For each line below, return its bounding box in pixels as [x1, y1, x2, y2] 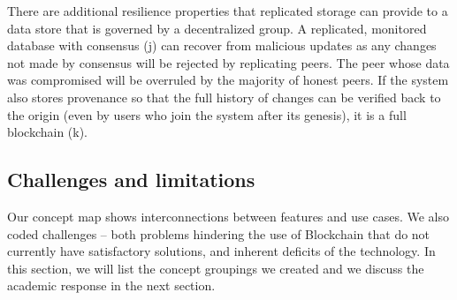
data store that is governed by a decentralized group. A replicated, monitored [7, 19, 427, 37]
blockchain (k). [7, 123, 88, 141]
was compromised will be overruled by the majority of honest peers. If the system [7, 71, 449, 89]
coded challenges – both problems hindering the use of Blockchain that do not [7, 224, 430, 243]
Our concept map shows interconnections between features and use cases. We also [7, 206, 449, 225]
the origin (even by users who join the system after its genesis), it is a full [7, 105, 407, 124]
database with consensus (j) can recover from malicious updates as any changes [7, 36, 437, 55]
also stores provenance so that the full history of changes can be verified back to [7, 87, 441, 106]
